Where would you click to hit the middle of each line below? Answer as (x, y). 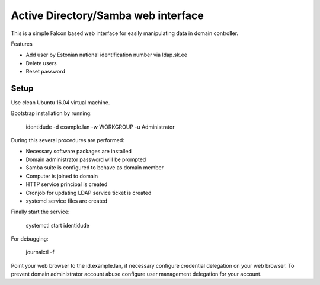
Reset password (45, 72)
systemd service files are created (67, 201)
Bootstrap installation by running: (51, 113)
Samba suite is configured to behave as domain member (95, 168)
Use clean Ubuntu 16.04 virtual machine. (60, 103)
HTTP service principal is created (67, 184)
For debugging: (30, 239)
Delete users (41, 63)
